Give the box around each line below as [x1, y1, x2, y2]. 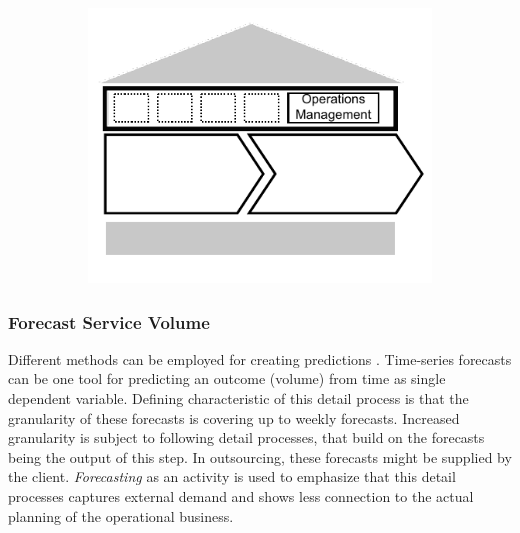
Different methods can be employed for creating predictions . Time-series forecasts [8, 348, 512, 369]
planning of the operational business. [8, 505, 234, 526]
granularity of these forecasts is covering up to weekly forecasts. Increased [8, 407, 460, 428]
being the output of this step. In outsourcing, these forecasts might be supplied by [8, 446, 512, 467]
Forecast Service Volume [8, 309, 210, 334]
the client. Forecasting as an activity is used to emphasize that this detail [8, 466, 456, 487]
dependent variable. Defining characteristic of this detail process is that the [8, 388, 469, 409]
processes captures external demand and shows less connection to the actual [8, 486, 474, 506]
